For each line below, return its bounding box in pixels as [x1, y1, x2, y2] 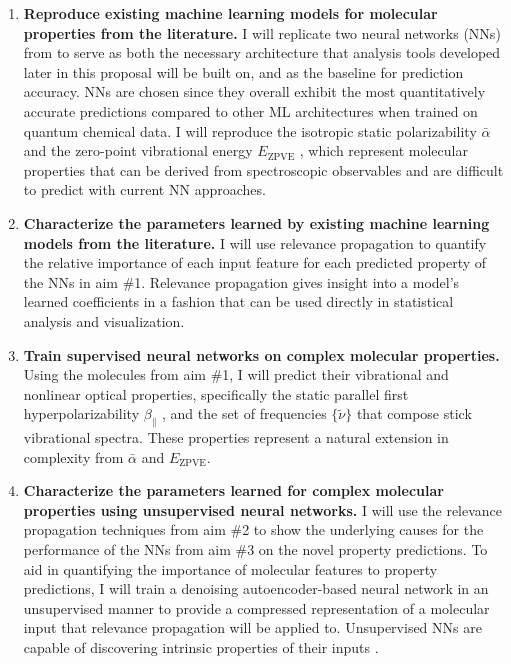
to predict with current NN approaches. [23, 179, 266, 200]
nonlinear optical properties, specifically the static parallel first [23, 383, 409, 404]
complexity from [23, 446, 124, 467]
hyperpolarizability [23, 403, 140, 424]
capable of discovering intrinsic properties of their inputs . [23, 637, 379, 658]
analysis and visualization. [23, 310, 185, 331]
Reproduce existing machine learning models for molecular [23, 3, 438, 23]
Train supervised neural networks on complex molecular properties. [23, 344, 500, 365]
